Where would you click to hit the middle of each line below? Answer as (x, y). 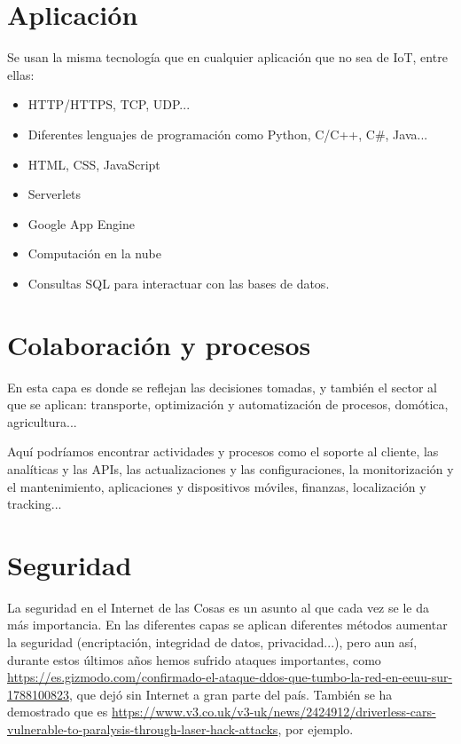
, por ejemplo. (316, 729)
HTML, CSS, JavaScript (94, 164)
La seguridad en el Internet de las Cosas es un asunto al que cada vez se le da (218, 607)
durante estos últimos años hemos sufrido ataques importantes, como (194, 659)
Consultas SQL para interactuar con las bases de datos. (179, 283)
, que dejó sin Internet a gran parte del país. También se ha (231, 694)
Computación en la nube (94, 253)
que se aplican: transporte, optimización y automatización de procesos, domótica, (228, 404)
